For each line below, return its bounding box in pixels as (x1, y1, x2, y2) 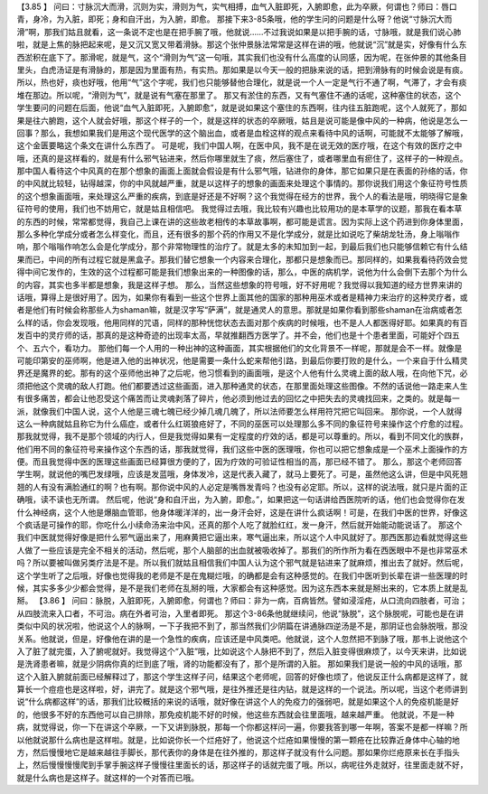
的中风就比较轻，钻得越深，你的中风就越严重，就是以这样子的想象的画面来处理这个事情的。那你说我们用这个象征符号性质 (16, 178, 468, 189)
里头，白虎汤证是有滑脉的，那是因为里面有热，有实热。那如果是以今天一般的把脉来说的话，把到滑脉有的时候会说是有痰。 (16, 64, 468, 75)
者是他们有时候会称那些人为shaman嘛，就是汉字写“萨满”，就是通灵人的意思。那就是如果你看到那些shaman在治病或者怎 (16, 304, 463, 315)
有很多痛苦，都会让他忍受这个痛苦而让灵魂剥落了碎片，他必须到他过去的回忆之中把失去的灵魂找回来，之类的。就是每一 (16, 393, 460, 404)
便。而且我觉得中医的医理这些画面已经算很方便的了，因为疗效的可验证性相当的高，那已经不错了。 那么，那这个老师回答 (16, 456, 463, 467)
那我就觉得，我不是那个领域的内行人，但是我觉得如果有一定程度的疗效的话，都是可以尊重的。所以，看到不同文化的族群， (16, 431, 468, 442)
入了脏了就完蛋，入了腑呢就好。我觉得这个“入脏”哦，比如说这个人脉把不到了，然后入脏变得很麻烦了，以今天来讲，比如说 (16, 646, 467, 657)
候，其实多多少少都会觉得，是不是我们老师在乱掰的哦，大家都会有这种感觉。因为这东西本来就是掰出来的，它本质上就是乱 (16, 583, 468, 593)
